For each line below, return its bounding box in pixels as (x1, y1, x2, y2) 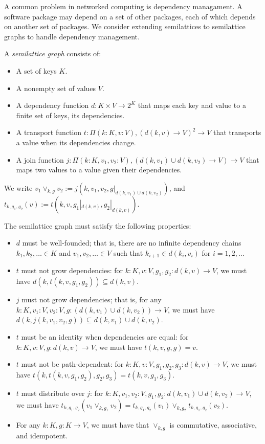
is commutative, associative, (169, 419, 257, 430)
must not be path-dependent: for (21, 359, 124, 369)
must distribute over (21, 387, 85, 398)
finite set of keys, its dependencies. (16, 109, 125, 120)
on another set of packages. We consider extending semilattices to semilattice (4, 21, 246, 32)
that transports (213, 127, 261, 138)
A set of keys (16, 65, 57, 76)
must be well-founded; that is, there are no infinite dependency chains (22, 237, 241, 248)
